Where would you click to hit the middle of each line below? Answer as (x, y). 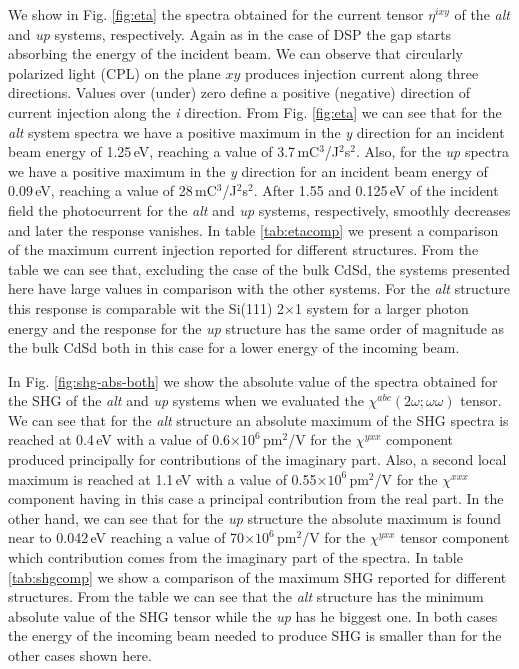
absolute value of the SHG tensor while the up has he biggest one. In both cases (253, 615)
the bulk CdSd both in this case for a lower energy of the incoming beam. (234, 347)
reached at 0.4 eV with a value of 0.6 (119, 439)
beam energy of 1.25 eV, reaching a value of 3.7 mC (164, 151)
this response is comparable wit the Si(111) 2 (146, 307)
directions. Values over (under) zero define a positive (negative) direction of (239, 92)
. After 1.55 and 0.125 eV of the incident (376, 190)
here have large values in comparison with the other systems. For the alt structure (259, 288)
